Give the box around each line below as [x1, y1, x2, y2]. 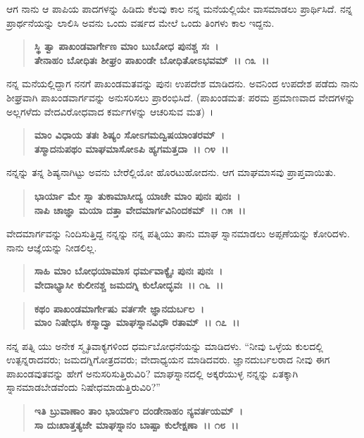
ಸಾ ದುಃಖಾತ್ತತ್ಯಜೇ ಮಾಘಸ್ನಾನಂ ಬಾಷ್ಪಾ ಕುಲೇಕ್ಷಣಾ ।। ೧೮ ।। [34, 417, 239, 432]
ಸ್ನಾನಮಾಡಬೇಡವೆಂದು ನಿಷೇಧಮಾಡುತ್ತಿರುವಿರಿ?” [6, 380, 161, 394]
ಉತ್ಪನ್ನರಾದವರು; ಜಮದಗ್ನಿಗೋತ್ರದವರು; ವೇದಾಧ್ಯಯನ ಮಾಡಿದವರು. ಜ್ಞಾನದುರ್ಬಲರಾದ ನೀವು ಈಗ [6, 352, 330, 367]
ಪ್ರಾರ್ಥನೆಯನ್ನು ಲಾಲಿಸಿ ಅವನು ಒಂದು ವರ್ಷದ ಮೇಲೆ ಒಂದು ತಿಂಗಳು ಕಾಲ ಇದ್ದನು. [6, 15, 275, 30]
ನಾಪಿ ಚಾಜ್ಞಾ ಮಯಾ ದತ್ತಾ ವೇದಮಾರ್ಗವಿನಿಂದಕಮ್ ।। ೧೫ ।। [34, 202, 246, 217]
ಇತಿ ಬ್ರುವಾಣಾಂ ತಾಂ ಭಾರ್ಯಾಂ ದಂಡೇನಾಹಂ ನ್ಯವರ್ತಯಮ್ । [34, 403, 243, 418]
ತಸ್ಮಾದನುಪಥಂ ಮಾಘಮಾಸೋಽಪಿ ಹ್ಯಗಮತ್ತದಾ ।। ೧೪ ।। [34, 141, 229, 156]
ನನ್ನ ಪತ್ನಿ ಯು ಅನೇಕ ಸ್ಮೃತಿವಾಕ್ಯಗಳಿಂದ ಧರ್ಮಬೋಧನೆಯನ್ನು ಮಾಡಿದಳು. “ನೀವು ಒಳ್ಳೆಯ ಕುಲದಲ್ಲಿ [6, 338, 323, 353]
